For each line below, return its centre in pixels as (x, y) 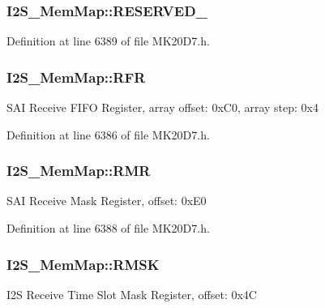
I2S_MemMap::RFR (76, 77)
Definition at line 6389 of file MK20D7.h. (108, 41)
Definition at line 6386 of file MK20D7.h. (108, 134)
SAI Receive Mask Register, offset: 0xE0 (107, 201)
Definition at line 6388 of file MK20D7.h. (108, 228)
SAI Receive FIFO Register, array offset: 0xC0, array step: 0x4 (162, 107)
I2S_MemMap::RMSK (83, 264)
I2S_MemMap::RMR (79, 171)
